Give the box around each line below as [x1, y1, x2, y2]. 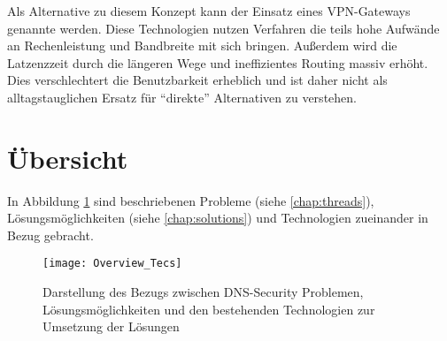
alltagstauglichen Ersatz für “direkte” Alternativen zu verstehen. [7, 87, 357, 106]
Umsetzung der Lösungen [42, 317, 180, 336]
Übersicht [7, 140, 128, 176]
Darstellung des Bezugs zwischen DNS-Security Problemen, [42, 283, 364, 301]
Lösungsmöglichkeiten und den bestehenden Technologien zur [42, 299, 375, 318]
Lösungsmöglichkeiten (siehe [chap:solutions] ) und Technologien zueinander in [7, 208, 428, 227]
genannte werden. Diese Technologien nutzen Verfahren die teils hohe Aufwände [7, 19, 440, 37]
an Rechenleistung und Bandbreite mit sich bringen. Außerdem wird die [7, 36, 397, 55]
